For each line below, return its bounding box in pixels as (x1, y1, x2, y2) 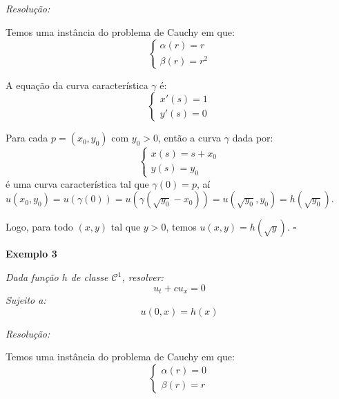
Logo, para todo (6, 220, 73, 234)
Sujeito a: (6, 293, 46, 307)
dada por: (232, 130, 273, 145)
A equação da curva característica (6, 77, 148, 92)
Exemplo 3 (6, 246, 57, 261)
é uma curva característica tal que (6, 176, 149, 191)
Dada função (6, 270, 59, 284)
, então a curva (158, 130, 222, 145)
